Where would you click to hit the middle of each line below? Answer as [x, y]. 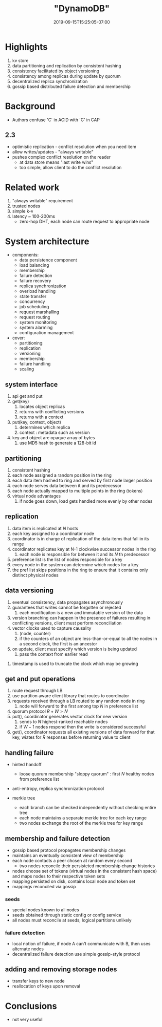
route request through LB [37, 691]
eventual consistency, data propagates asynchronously [67, 602]
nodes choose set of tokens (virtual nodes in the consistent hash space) [84, 871]
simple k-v [23, 211]
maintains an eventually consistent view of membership [68, 855]
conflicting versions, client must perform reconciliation [67, 623]
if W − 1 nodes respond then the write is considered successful [82, 727]
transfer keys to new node [38, 981]
